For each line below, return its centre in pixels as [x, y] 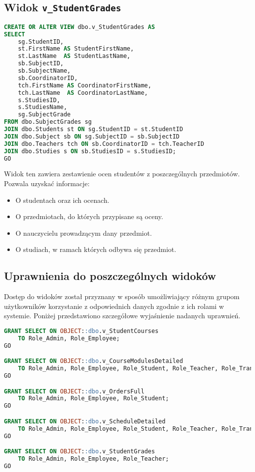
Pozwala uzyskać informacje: [47, 183]
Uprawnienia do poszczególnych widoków [110, 276]
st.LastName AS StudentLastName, [74, 56]
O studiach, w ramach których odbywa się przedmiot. [96, 249]
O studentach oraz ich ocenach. [62, 200]
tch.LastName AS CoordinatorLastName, [83, 93]
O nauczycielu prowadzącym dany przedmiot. [84, 233]
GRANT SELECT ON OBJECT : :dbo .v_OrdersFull [74, 391]
